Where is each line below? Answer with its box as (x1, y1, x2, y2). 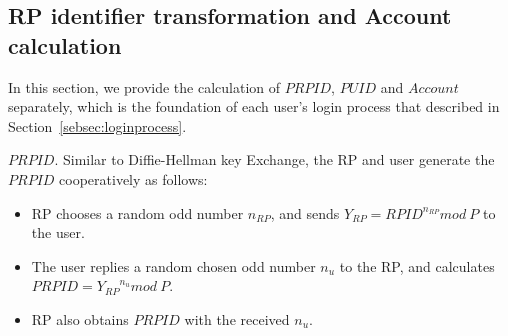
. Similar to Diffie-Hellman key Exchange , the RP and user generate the (54, 149, 495, 170)
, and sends (270, 202, 340, 223)
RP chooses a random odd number (31, 202, 244, 223)
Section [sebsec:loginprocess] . (8, 115, 187, 136)
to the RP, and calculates (339, 255, 495, 276)
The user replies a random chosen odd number (31, 255, 316, 276)
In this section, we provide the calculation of (8, 76, 281, 97)
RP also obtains (31, 308, 129, 329)
